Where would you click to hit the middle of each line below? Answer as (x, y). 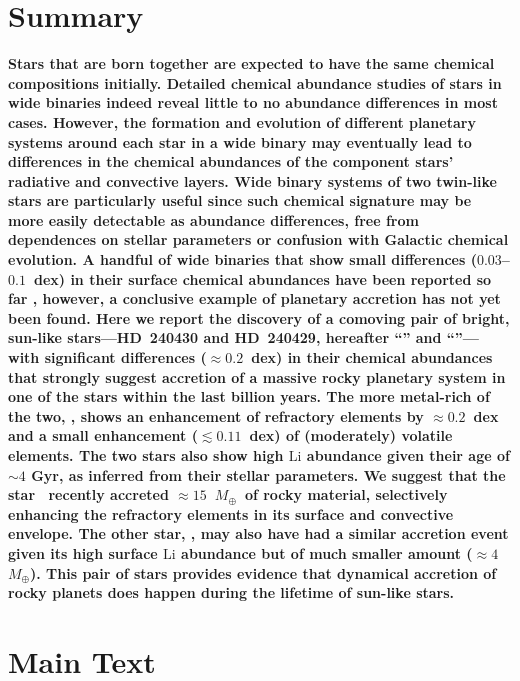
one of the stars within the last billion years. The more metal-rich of (249, 396)
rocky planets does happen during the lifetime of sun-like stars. (231, 592)
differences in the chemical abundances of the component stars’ (231, 161)
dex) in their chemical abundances (372, 357)
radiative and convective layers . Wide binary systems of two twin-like (252, 180)
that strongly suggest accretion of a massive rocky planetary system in (257, 376)
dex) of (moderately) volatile (351, 435)
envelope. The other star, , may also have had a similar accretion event (258, 533)
